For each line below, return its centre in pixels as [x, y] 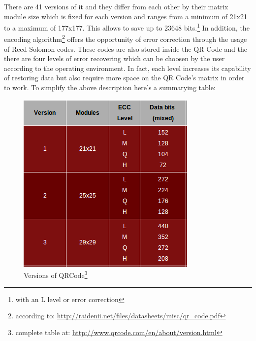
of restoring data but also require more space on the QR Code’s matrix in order [124, 78]
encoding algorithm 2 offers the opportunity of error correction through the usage [126, 38]
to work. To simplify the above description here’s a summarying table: [110, 87]
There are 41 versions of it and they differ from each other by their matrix [116, 6]
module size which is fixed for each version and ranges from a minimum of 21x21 [126, 16]
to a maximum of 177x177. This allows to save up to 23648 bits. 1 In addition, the [127, 27]
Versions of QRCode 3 [56, 274]
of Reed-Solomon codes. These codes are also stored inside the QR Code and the [126, 49]
